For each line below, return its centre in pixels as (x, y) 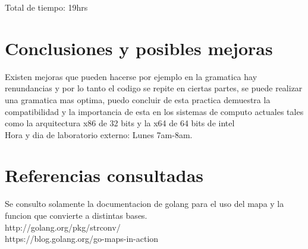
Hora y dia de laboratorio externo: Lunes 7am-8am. (99, 134)
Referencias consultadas (104, 175)
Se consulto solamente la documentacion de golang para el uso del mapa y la (144, 204)
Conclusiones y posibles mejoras (139, 48)
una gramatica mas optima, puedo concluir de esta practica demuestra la (138, 99)
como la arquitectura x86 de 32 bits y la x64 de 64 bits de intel (120, 123)
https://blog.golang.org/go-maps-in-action (82, 239)
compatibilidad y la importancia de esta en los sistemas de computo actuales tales (154, 111)
